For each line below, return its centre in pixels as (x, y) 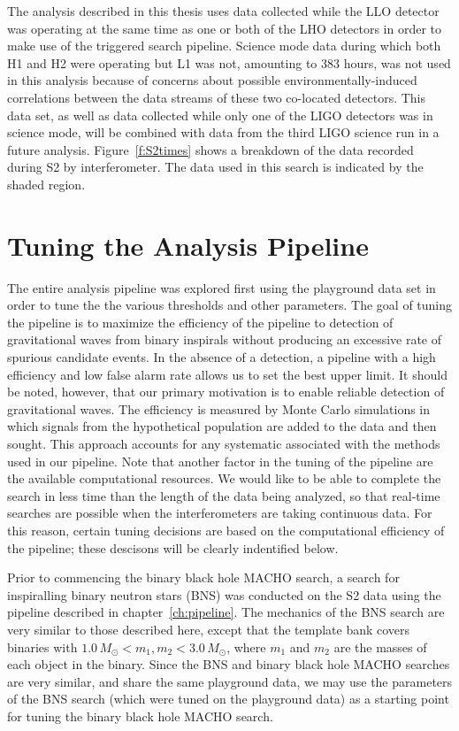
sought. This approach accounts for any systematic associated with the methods (224, 443)
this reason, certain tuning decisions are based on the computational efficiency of (226, 530)
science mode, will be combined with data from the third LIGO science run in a (223, 132)
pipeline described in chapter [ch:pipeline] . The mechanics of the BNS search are (226, 612)
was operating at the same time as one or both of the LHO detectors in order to (225, 28)
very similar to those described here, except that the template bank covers (209, 629)
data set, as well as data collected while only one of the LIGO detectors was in (220, 115)
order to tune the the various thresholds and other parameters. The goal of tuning (230, 305)
